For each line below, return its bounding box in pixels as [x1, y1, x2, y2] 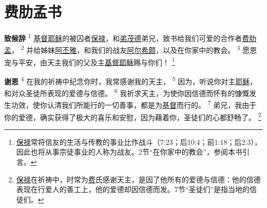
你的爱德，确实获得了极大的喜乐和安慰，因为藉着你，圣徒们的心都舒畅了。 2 [4, 110, 261, 122]
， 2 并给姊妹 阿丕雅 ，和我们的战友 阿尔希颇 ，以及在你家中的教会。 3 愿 [11, 43, 250, 55]
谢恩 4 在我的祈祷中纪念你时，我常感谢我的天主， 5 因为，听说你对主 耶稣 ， [4, 74, 257, 86]
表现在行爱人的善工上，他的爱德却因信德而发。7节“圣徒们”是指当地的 [16, 184, 250, 195]
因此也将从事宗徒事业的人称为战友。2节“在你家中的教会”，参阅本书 [16, 146, 243, 157]
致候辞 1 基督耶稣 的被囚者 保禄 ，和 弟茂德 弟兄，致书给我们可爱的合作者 [4, 31, 242, 43]
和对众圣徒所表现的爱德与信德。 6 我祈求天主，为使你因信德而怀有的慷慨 [4, 86, 250, 98]
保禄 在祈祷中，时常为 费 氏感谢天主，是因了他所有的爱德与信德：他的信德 [16, 174, 261, 184]
